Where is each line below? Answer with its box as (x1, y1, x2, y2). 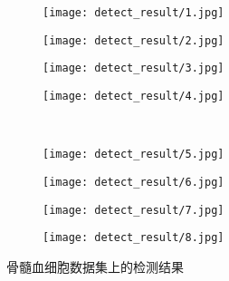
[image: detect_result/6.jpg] (43, 175, 224, 189)
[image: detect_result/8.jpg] (43, 231, 224, 245)
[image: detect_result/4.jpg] (43, 89, 224, 102)
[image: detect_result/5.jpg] (43, 148, 224, 161)
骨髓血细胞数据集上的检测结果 (6, 257, 184, 276)
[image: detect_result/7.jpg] (43, 203, 224, 217)
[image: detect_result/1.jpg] (43, 6, 224, 19)
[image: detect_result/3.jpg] (43, 62, 224, 75)
